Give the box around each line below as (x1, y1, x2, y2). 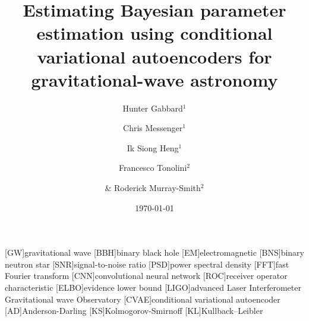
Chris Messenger (123, 122, 183, 134)
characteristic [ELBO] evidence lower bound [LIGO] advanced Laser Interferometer (5, 281, 301, 294)
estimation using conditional (36, 21, 273, 45)
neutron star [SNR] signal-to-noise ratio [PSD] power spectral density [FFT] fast (5, 258, 289, 270)
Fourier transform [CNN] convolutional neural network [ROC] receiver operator (5, 269, 288, 282)
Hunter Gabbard (122, 101, 183, 114)
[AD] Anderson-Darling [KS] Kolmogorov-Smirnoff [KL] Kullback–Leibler (5, 304, 263, 317)
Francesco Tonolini (119, 161, 187, 174)
